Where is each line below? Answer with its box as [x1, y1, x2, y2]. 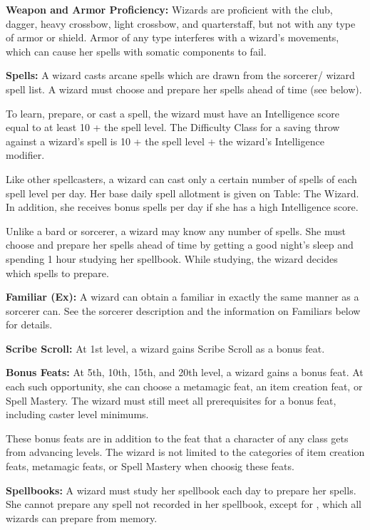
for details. [6, 317, 53, 332]
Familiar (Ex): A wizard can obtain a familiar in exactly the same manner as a [6, 289, 359, 304]
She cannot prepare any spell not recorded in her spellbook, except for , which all [6, 497, 361, 511]
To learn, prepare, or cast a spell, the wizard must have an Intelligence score [6, 105, 339, 120]
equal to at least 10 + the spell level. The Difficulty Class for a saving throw [6, 120, 340, 135]
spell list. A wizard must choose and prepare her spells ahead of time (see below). [6, 81, 362, 96]
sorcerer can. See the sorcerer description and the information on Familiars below [6, 303, 361, 318]
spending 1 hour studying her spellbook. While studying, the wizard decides [6, 251, 338, 266]
